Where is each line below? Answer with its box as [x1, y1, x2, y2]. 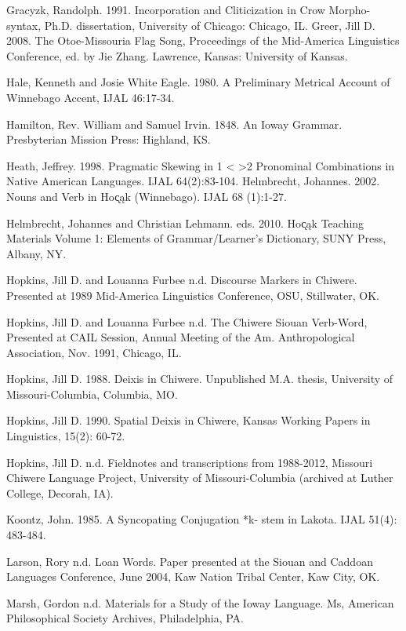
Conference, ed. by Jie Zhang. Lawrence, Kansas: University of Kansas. [6, 47, 348, 64]
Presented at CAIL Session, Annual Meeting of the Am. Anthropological [6, 329, 355, 345]
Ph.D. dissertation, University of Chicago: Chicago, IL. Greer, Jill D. [44, 16, 375, 33]
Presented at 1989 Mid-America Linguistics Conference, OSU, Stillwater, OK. [6, 286, 379, 303]
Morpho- [328, 2, 371, 17]
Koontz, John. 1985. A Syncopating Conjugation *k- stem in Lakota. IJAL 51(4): [6, 511, 397, 527]
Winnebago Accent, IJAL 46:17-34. [6, 89, 175, 105]
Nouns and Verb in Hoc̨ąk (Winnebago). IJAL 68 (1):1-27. [6, 188, 287, 204]
